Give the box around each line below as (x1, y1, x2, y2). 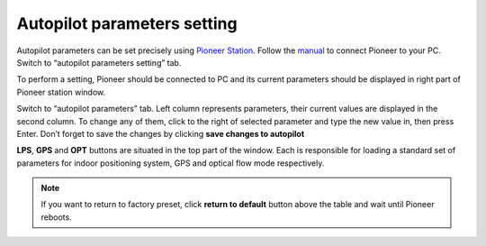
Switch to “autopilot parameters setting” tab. (16, 57, 182, 68)
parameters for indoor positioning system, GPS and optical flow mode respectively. (16, 158, 325, 169)
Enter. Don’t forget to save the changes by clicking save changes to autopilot (16, 128, 305, 139)
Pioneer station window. (16, 87, 106, 97)
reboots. (40, 212, 72, 223)
